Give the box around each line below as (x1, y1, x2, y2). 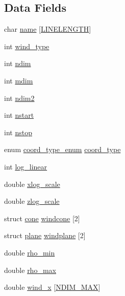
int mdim (4, 75, 33, 86)
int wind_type (4, 40, 49, 51)
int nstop (4, 126, 32, 137)
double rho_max (4, 264, 56, 275)
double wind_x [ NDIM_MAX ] (4, 282, 101, 292)
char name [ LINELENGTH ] (4, 24, 91, 34)
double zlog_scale (4, 196, 60, 206)
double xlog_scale (4, 178, 60, 189)
